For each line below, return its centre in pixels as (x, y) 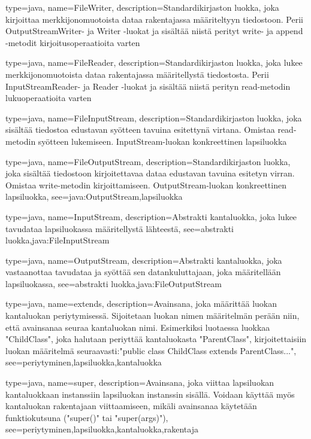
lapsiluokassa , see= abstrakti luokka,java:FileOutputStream (114, 283)
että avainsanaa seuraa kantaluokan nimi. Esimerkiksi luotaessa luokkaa (138, 327)
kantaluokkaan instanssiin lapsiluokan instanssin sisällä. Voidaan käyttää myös (150, 394)
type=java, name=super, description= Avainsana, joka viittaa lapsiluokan (140, 382)
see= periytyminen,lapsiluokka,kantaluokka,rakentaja (102, 429)
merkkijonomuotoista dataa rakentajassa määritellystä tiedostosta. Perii (137, 74)
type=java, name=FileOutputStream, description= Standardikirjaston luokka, (148, 161)
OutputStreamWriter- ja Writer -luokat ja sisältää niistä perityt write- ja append (154, 31)
